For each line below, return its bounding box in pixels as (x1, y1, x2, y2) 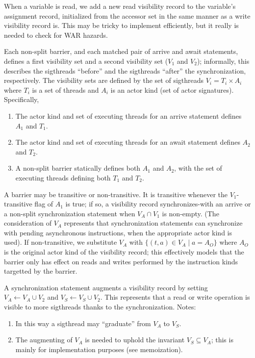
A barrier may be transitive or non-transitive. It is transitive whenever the (4, 189, 228, 199)
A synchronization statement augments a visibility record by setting (4, 282, 208, 292)
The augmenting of (15, 334, 73, 345)
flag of (34, 199, 53, 209)
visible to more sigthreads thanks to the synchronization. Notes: (4, 302, 196, 312)
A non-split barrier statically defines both (15, 163, 141, 173)
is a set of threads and (32, 84, 99, 95)
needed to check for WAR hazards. (4, 29, 108, 40)
